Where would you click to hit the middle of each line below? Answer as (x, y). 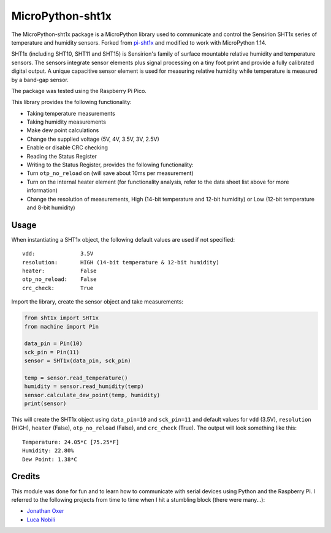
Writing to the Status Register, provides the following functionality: (110, 165)
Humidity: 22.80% (48, 451)
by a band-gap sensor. (40, 80)
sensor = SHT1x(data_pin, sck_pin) (78, 361)
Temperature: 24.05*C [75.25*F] (71, 442)
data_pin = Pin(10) (53, 344)
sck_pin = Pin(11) (52, 352)
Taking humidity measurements (67, 122)
